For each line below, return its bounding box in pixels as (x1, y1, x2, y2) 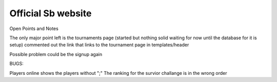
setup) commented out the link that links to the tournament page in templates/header (9, 42, 189, 48)
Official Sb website (9, 8, 92, 19)
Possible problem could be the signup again (9, 51, 103, 57)
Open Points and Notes (9, 25, 58, 32)
